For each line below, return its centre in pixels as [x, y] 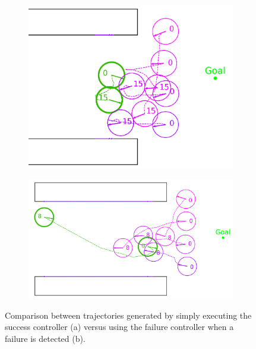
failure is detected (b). [45, 339]
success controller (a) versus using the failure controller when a [119, 327]
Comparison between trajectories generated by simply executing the [128, 315]
